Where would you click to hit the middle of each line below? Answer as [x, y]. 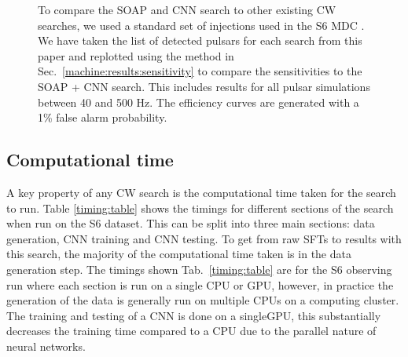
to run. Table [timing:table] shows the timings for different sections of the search [200, 208]
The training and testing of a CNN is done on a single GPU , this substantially [194, 315]
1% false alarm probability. [103, 117]
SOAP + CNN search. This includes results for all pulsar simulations [204, 86]
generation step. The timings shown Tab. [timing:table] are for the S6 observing [199, 269]
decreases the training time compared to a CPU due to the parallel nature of [191, 331]
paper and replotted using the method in [136, 55]
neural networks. [46, 346]
